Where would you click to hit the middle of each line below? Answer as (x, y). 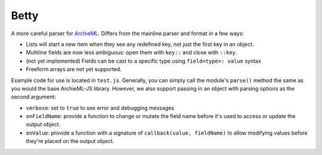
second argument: (33, 97)
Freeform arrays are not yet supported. (74, 69)
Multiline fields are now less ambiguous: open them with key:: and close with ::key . (131, 52)
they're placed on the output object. (70, 141)
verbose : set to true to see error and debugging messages (100, 108)
